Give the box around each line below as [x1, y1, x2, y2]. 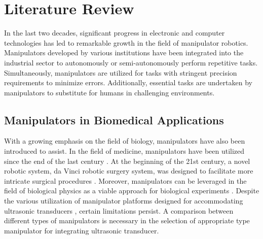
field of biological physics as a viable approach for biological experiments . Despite [4, 185, 259, 196]
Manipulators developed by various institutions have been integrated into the [4, 47, 244, 58]
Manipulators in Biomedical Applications [4, 112, 224, 127]
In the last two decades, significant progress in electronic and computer [4, 27, 225, 38]
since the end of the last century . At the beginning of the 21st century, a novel [4, 155, 250, 166]
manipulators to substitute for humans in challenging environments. [4, 87, 215, 97]
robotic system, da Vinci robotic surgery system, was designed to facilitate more [4, 165, 253, 176]
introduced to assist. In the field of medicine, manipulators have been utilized [4, 146, 245, 156]
